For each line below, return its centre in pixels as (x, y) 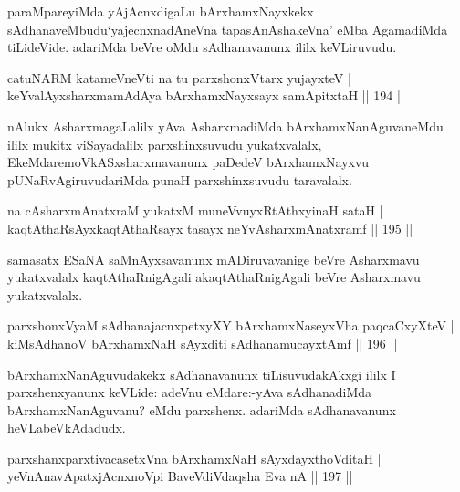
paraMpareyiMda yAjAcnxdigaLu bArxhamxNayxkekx (161, 11)
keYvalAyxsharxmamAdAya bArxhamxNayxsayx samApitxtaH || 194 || (206, 95)
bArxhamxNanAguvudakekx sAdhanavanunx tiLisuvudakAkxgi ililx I (202, 374)
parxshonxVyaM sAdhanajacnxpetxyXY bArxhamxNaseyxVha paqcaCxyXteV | (231, 325)
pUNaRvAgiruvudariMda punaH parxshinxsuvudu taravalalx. (180, 179)
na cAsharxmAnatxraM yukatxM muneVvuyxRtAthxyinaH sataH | (195, 210)
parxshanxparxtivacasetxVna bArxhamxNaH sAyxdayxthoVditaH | (194, 458)
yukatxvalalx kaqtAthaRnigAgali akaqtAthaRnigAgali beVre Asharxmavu (214, 277)
